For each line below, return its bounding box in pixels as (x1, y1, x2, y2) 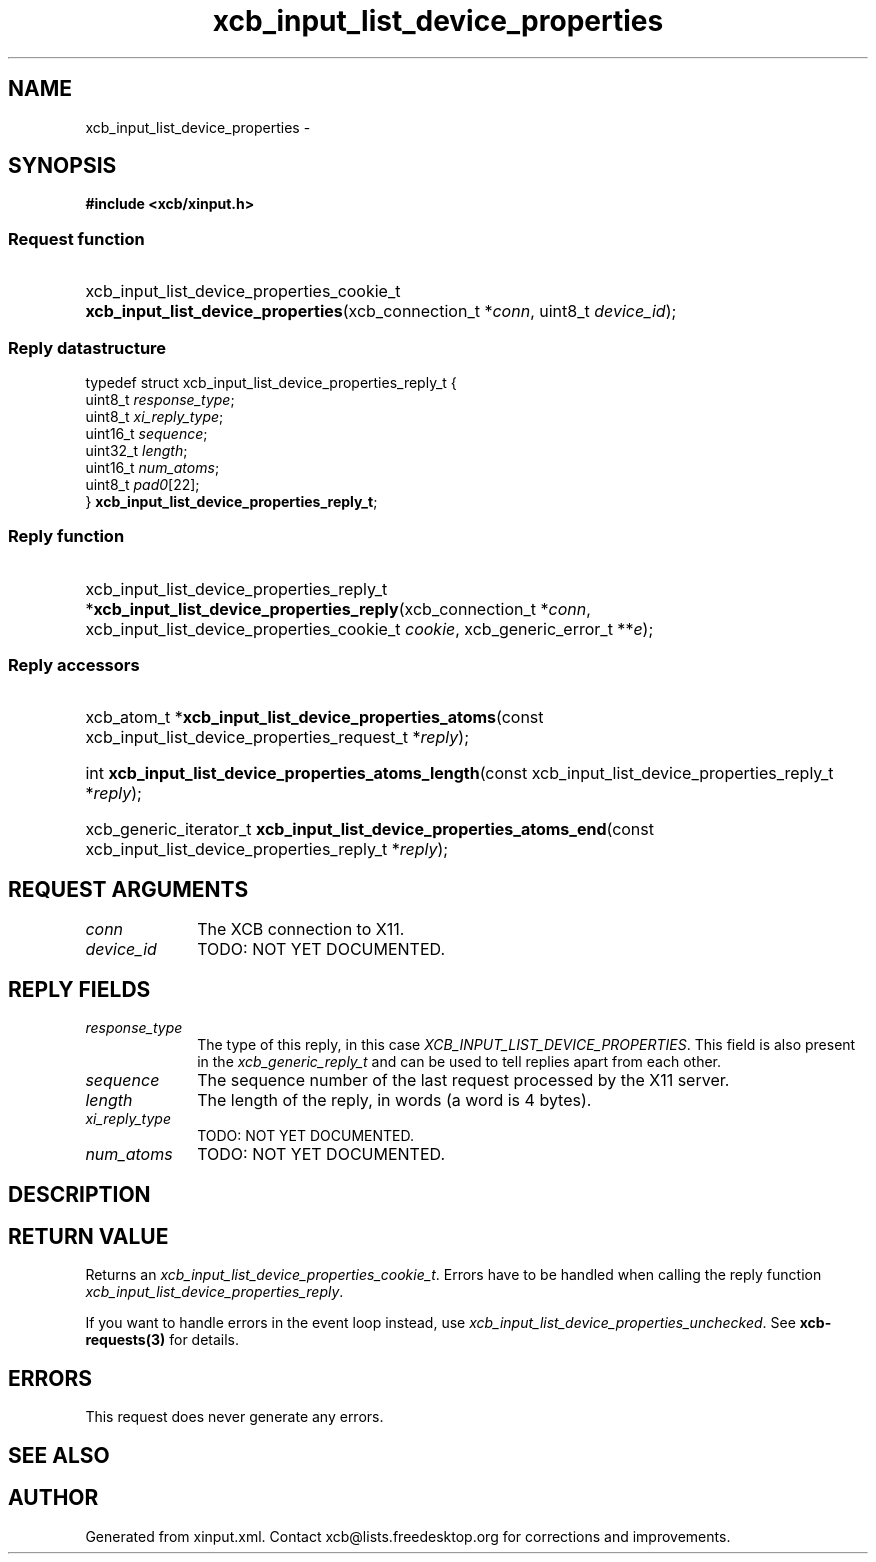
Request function (8, 228, 145, 249)
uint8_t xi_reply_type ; (85, 407, 224, 425)
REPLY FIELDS (8, 976, 151, 1002)
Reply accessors (8, 655, 140, 676)
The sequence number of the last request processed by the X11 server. (197, 1070, 730, 1091)
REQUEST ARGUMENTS (8, 876, 249, 902)
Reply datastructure (8, 337, 167, 358)
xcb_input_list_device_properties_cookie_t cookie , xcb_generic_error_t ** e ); (85, 618, 654, 639)
